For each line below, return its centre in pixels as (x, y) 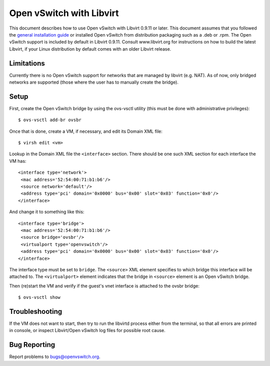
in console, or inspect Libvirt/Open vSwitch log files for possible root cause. (87, 330)
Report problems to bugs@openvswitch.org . (55, 357)
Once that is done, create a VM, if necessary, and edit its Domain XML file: (86, 131)
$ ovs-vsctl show (39, 297)
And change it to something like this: (47, 212)
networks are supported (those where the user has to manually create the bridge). (94, 82)
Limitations (27, 63)
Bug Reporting (32, 345)
